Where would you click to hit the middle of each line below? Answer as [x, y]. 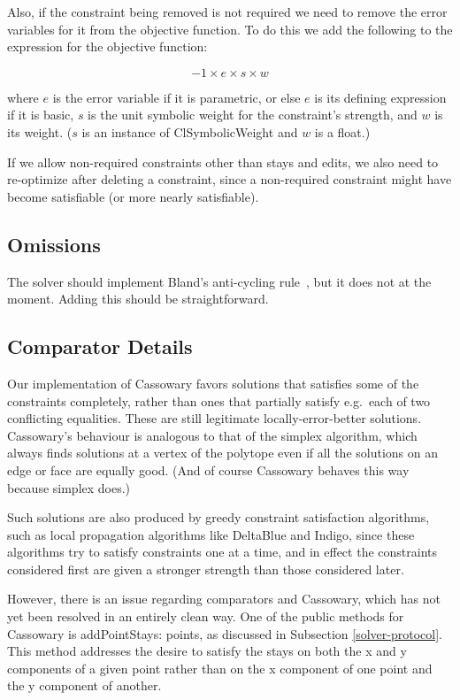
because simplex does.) [69, 487]
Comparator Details [100, 346]
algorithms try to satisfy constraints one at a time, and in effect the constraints [222, 552]
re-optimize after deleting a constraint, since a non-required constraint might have [230, 179]
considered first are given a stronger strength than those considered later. [206, 569]
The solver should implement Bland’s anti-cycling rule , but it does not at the [219, 281]
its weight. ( [40, 131]
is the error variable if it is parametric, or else [176, 97]
